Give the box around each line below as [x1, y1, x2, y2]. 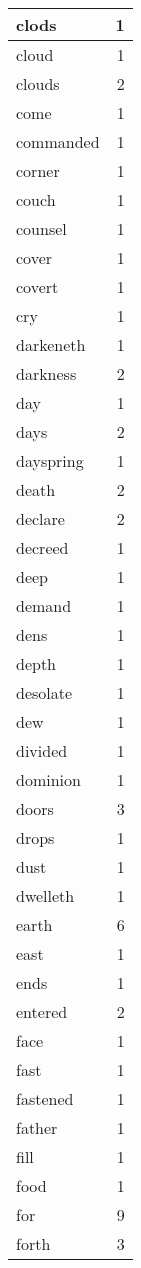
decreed [16, 536, 69, 559]
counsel [16, 217, 67, 240]
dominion [16, 768, 81, 791]
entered [16, 1000, 68, 1023]
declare [16, 507, 65, 530]
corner [16, 159, 60, 182]
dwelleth [16, 884, 75, 907]
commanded [16, 130, 100, 153]
